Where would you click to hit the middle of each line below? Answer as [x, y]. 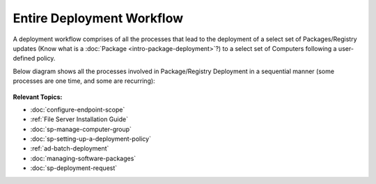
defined [24, 59]
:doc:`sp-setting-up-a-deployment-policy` [91, 139]
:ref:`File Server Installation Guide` [79, 119]
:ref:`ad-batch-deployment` [70, 148]
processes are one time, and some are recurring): [84, 81]
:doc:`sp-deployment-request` [74, 168]
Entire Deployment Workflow [98, 18]
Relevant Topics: [38, 97]
